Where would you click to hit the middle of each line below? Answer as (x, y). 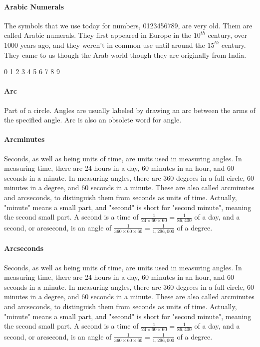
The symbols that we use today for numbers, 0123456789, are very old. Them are (128, 25)
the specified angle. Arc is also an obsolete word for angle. (93, 120)
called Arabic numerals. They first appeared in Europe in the (98, 35)
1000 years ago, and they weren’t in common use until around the (105, 45)
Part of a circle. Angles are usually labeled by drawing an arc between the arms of (130, 110)
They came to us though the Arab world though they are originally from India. (125, 55)
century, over (228, 35)
